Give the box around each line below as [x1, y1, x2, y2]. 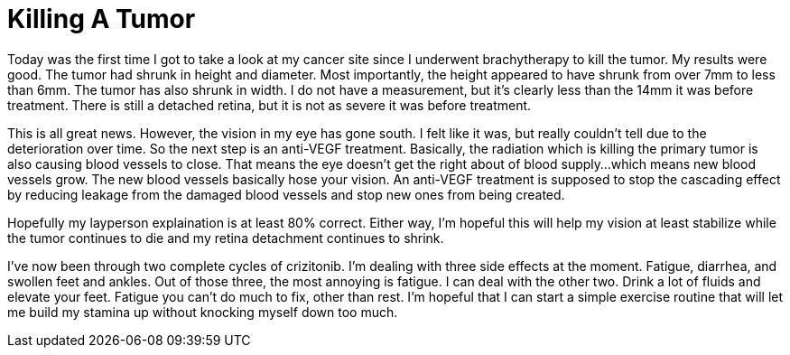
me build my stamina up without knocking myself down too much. [7, 304, 398, 320]
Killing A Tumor [7, 4, 196, 34]
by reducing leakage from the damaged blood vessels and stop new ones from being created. [7, 186, 565, 202]
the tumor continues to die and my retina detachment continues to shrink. [7, 229, 444, 246]
